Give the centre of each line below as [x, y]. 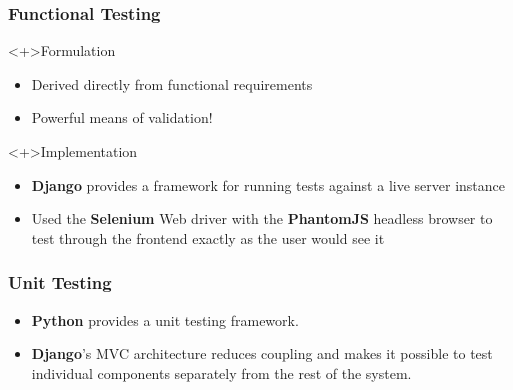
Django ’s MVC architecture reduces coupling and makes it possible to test [262, 353]
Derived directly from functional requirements [172, 83]
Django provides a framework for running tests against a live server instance [268, 184]
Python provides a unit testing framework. [165, 319]
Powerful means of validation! [122, 117]
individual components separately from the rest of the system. [221, 372]
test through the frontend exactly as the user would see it [208, 237]
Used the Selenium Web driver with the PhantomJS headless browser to [262, 218]
